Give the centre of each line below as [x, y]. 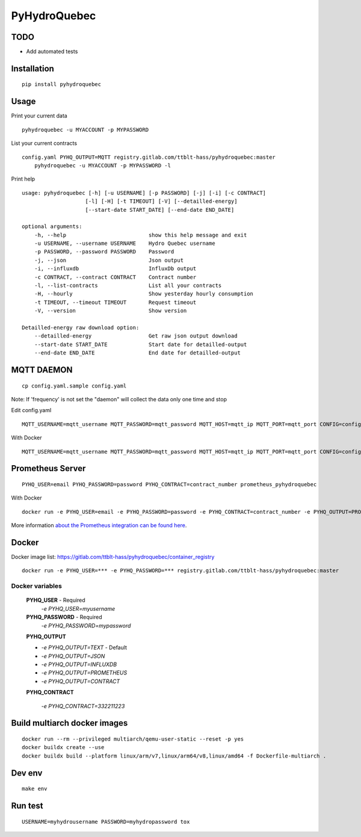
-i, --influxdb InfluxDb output [115, 269]
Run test [27, 806]
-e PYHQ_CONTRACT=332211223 [83, 706]
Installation [32, 68]
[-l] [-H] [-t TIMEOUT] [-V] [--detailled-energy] [161, 201]
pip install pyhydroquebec [62, 85]
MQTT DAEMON [42, 370]
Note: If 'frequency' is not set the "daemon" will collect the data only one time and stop [119, 399]
